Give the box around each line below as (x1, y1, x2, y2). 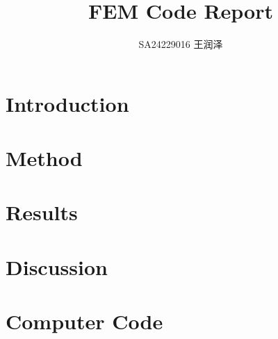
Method (6, 144, 83, 172)
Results (6, 198, 78, 226)
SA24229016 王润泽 (138, 37, 223, 51)
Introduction (6, 89, 129, 117)
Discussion (6, 252, 108, 281)
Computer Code (6, 307, 163, 336)
